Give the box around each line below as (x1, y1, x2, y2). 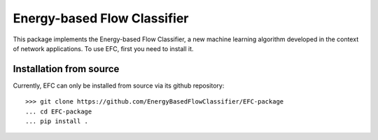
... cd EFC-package (25, 107, 92, 115)
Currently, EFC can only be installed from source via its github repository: (13, 81, 225, 90)
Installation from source (13, 63, 120, 75)
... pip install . (25, 118, 89, 125)
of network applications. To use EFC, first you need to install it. (13, 44, 194, 52)
